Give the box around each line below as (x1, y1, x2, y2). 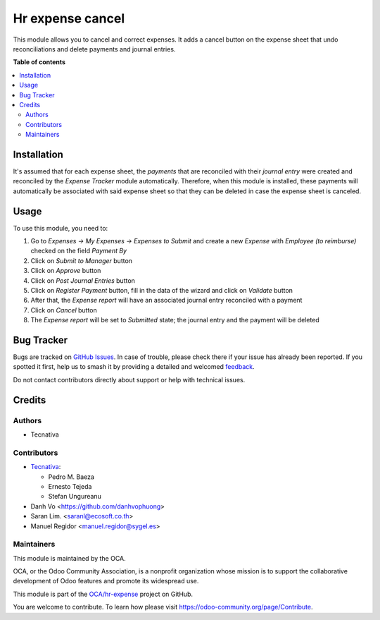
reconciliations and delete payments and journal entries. (13, 44, 176, 53)
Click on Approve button (30, 267, 101, 275)
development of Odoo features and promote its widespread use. (13, 577, 199, 585)
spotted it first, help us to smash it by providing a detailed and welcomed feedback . (13, 363, 255, 371)
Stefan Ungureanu (48, 492, 101, 501)
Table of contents (13, 58, 66, 66)
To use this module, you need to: (13, 224, 108, 232)
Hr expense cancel (13, 11, 125, 26)
